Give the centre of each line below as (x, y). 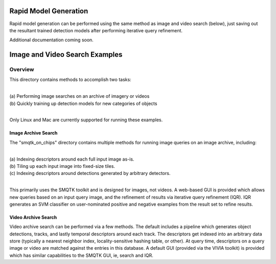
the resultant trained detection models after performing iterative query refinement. (96, 30)
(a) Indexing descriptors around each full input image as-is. (72, 159)
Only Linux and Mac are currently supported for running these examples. (86, 120)
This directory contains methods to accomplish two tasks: (70, 80)
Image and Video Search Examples (66, 54)
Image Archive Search (33, 133)
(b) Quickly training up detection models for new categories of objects (83, 103)
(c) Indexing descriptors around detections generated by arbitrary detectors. (90, 173)
